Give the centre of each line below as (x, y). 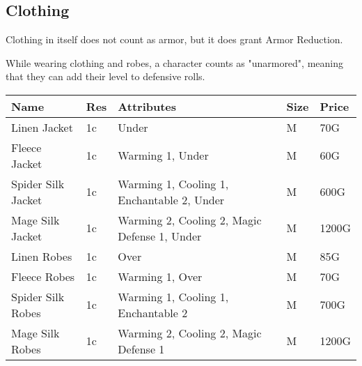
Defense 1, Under (160, 236)
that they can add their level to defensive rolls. (105, 76)
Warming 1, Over (160, 276)
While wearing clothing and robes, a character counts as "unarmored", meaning (174, 62)
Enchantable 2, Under (171, 199)
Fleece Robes (43, 276)
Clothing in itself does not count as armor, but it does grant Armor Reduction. (174, 39)
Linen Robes (42, 256)
